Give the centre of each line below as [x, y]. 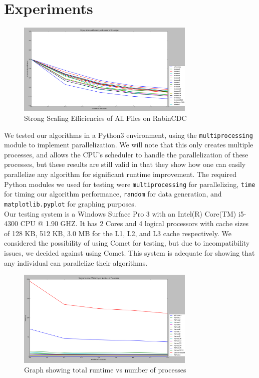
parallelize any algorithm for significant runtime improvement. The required [120, 174]
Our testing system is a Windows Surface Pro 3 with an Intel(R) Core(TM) [120, 213]
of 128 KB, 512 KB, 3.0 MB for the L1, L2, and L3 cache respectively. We [118, 233]
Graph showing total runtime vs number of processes [105, 370]
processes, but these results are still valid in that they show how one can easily [125, 164]
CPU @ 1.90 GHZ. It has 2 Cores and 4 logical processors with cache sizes [135, 223]
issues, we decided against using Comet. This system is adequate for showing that [129, 252]
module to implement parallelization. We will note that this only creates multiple [129, 145]
